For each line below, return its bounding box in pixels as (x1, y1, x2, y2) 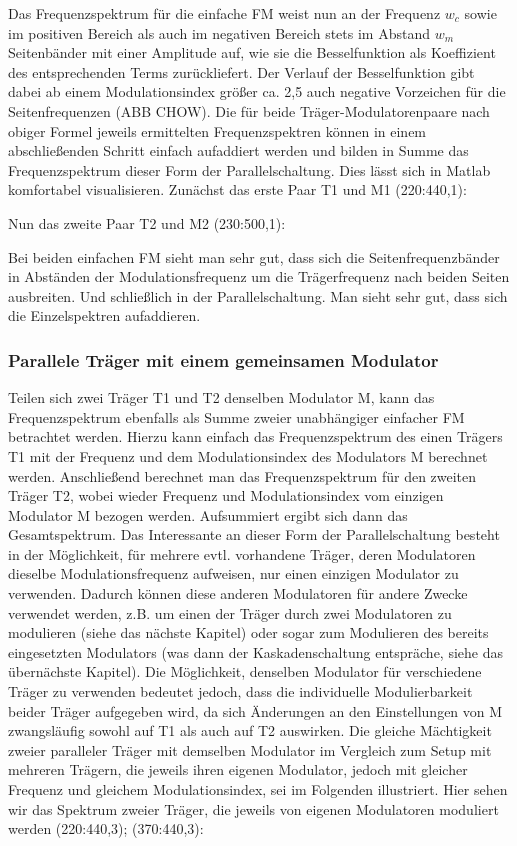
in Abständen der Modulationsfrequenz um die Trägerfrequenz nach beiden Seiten (8, 266, 510, 287)
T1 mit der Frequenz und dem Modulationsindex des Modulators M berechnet (8, 445, 488, 466)
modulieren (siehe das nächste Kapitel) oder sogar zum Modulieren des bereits (8, 622, 489, 643)
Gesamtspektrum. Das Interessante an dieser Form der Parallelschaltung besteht (8, 524, 500, 545)
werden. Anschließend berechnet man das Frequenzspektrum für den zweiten (8, 465, 477, 486)
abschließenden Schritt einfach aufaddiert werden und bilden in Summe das (8, 140, 469, 161)
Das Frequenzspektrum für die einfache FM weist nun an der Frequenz (8, 3, 441, 23)
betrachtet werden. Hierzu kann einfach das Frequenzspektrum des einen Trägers (8, 426, 503, 447)
